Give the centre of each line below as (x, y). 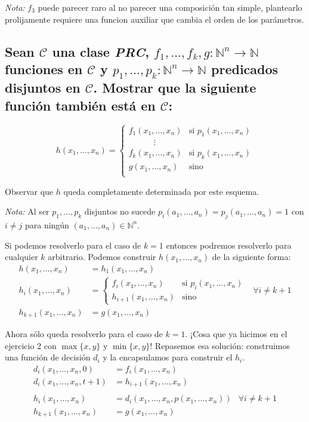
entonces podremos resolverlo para (229, 245)
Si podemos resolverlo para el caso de (73, 245)
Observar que (29, 191)
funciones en (44, 68)
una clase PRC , (101, 51)
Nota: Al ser (27, 211)
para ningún (47, 224)
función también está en (80, 105)
